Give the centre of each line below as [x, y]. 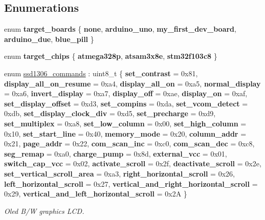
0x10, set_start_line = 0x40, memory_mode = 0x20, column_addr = [125, 133]
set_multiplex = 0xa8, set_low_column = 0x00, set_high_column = [125, 123]
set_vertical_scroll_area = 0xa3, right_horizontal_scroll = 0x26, [119, 173]
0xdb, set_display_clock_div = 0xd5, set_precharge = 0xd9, [110, 113]
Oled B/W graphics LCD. [44, 211]
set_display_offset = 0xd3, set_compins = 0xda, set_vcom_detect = [126, 103]
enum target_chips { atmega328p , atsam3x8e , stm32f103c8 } [111, 56]
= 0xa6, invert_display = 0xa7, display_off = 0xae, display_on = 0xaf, [126, 93]
